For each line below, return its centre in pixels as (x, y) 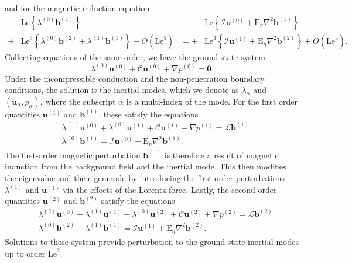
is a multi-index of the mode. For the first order (212, 101)
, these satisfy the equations (148, 114)
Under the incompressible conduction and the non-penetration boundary (135, 78)
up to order (25, 253)
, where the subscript (78, 101)
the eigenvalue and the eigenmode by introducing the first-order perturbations (145, 178)
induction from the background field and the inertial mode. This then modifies (146, 166)
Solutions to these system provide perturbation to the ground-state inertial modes (152, 242)
